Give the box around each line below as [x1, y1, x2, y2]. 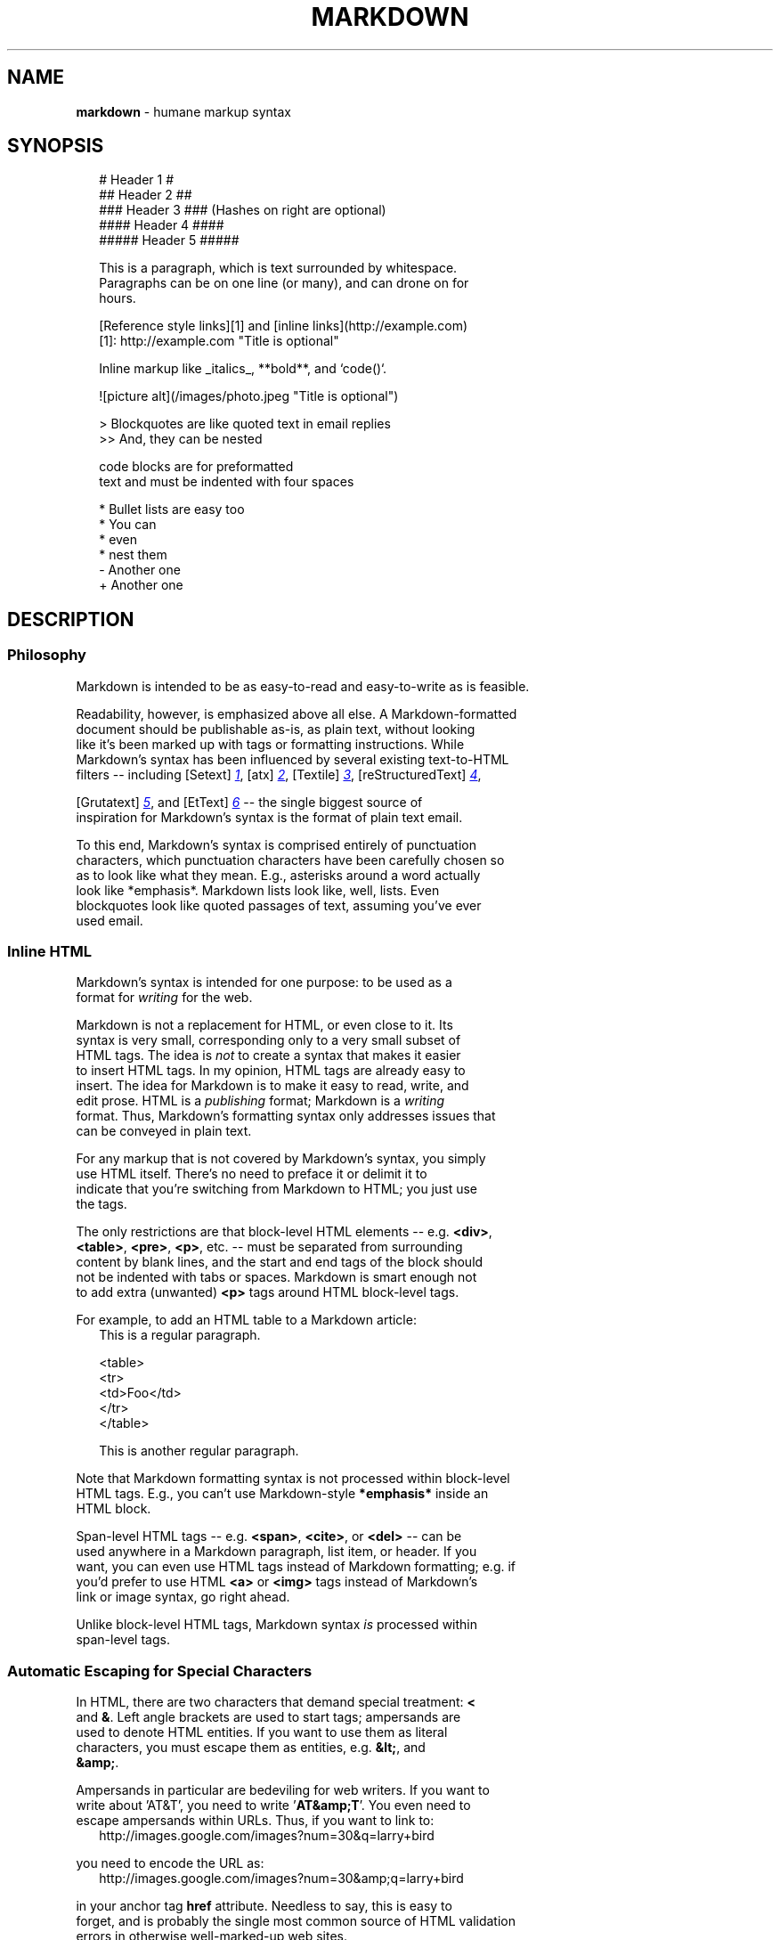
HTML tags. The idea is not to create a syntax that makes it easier [76, 1047, 461, 1064]
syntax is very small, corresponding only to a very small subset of [76, 1032, 461, 1048]
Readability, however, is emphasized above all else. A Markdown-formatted [76, 705, 517, 721]
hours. [99, 290, 136, 306]
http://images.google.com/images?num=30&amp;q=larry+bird [99, 1871, 464, 1887]
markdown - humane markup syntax [76, 103, 291, 119]
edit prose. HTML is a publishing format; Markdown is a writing [76, 1093, 445, 1109]
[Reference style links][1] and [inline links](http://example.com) [99, 318, 468, 334]
